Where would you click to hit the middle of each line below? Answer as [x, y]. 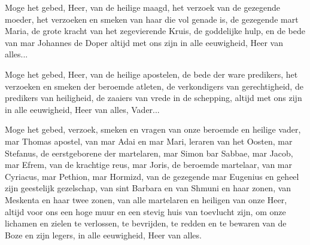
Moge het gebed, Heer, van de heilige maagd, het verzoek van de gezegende [143, 7]
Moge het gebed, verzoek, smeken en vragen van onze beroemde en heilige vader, [153, 129]
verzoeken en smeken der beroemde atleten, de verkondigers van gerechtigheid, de [154, 86]
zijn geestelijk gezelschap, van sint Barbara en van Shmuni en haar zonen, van [148, 188]
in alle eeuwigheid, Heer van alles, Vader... [82, 109]
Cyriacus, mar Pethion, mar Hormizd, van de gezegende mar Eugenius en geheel [152, 176]
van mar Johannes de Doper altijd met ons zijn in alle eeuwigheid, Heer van [144, 42]
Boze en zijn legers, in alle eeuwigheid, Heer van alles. [103, 235]
